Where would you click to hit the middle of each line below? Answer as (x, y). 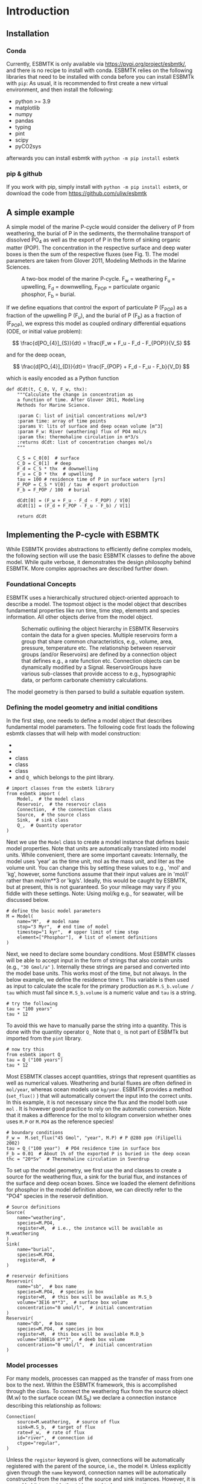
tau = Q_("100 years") (35, 1060)
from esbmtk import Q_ (35, 1054)
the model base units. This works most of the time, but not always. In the (96, 973)
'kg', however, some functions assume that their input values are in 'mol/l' (98, 874)
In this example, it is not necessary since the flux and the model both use (97, 1102)
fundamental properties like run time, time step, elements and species (93, 610)
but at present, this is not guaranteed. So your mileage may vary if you (93, 887)
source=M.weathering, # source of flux (68, 1422)
